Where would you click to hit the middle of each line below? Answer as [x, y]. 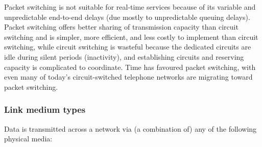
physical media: [28, 139]
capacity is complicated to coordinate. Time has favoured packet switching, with [130, 67]
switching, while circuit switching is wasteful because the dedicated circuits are [128, 47]
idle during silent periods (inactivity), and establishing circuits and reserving [124, 56]
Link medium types [45, 109]
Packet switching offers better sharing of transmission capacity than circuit [121, 27]
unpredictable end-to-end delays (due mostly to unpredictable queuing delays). [127, 17]
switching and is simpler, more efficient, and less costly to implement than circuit [131, 36]
